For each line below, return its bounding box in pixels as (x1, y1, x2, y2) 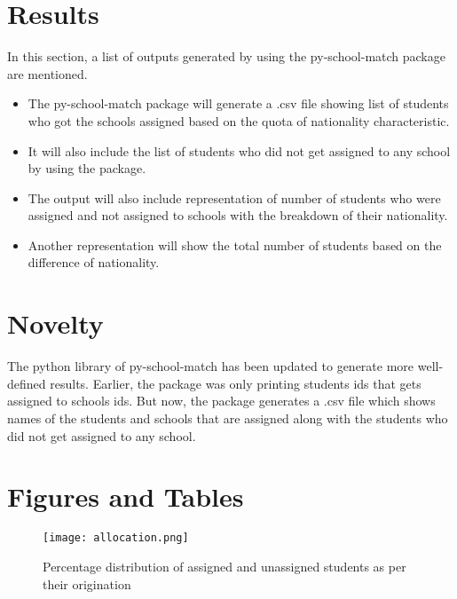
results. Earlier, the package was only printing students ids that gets (50, 374, 422, 392)
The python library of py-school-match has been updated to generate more (7, 357, 414, 375)
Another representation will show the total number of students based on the (28, 235, 442, 254)
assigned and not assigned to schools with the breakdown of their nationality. (28, 206, 448, 225)
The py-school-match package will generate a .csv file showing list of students (28, 94, 449, 113)
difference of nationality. (28, 253, 160, 272)
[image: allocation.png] (43, 532, 189, 545)
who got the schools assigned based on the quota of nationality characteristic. (28, 111, 450, 130)
